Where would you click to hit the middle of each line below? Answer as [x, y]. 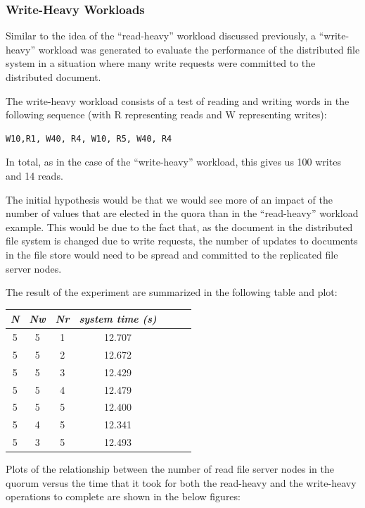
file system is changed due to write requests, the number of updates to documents [182, 241]
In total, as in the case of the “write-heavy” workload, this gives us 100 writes [173, 162]
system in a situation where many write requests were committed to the [161, 63]
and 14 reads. [34, 175]
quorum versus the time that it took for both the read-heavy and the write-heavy [181, 482]
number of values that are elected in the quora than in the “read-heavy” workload [182, 213]
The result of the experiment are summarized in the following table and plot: [172, 292]
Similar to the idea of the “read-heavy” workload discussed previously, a [161, 36]
